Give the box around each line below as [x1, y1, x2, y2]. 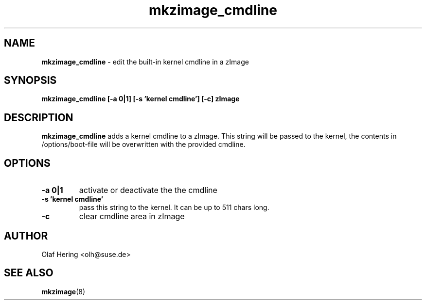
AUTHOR [4, 229, 48, 242]
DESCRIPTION [4, 111, 73, 124]
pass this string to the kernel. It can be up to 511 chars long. [79, 203, 269, 212]
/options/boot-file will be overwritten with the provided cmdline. [41, 140, 246, 149]
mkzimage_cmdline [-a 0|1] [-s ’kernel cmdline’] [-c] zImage [41, 95, 240, 103]
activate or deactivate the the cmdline [79, 185, 217, 195]
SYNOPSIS [4, 74, 57, 87]
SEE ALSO [4, 267, 53, 279]
